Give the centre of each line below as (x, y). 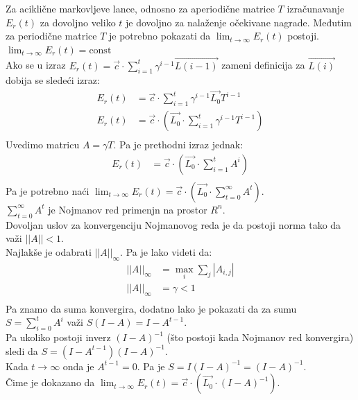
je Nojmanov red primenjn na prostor (128, 209)
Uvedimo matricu (43, 145)
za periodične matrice (51, 36)
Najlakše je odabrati (49, 251)
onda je (78, 366)
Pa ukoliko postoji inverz (58, 337)
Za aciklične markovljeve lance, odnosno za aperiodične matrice (140, 8)
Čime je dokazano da (50, 382)
